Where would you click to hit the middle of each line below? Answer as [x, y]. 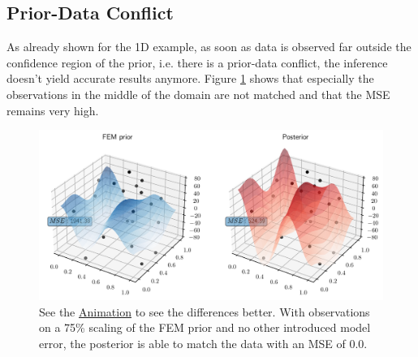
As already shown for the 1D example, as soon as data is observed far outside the [209, 47]
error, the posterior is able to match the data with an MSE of [192, 343]
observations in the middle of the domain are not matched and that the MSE [198, 94]
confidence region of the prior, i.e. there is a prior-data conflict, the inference [197, 62]
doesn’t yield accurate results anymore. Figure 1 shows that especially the [190, 78]
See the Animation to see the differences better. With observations [205, 311]
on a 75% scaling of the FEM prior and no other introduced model [205, 327]
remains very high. [53, 110]
